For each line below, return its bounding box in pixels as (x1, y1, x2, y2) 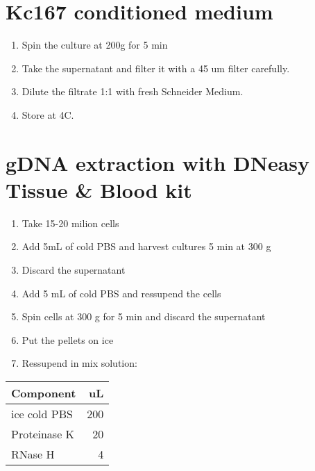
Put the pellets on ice (22, 332, 114, 347)
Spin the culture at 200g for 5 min (22, 38, 168, 52)
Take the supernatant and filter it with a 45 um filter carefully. (22, 60, 290, 75)
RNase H (11, 445, 55, 462)
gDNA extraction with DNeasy (6, 148, 310, 176)
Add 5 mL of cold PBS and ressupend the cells (22, 286, 221, 300)
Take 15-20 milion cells (22, 215, 119, 230)
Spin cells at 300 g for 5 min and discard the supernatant (22, 309, 266, 324)
